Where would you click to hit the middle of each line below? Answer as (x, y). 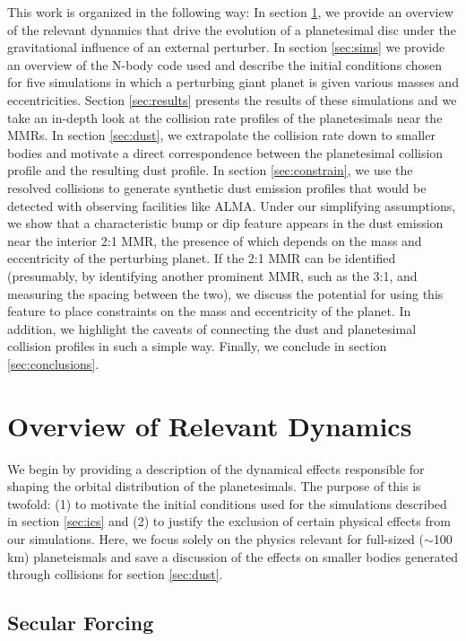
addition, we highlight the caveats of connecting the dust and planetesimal (212, 328)
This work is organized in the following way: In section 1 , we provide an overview (230, 12)
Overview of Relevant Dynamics (210, 425)
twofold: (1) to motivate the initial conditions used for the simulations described (227, 503)
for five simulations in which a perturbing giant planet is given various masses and (233, 82)
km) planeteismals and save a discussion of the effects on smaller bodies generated (233, 556)
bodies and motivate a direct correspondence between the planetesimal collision (225, 152)
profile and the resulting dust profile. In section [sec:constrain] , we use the (210, 170)
